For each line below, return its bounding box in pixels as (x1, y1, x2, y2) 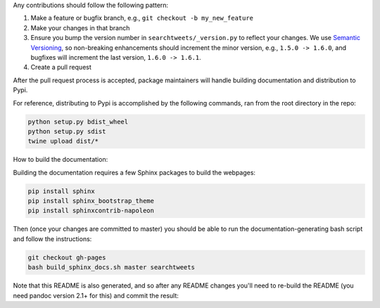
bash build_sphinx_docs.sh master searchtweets (27, 264, 195, 271)
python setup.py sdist (27, 127, 106, 135)
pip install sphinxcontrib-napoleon (27, 207, 155, 214)
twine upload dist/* (27, 137, 99, 146)
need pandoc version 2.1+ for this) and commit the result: (13, 291, 179, 300)
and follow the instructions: (13, 234, 92, 243)
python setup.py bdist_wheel (27, 117, 129, 126)
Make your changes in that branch (30, 23, 130, 32)
